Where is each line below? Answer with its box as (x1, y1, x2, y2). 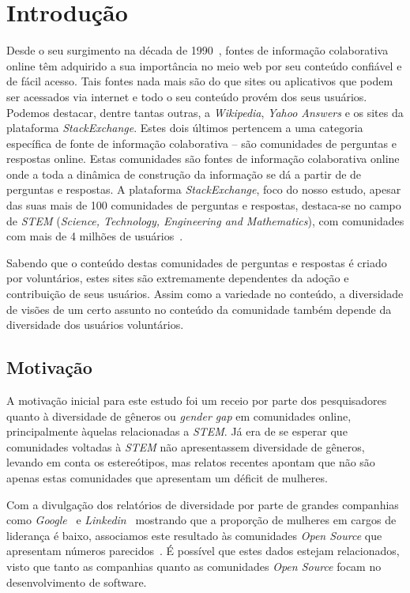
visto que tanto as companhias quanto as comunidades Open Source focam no (6, 557, 382, 574)
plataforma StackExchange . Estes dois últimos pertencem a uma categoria (6, 119, 363, 136)
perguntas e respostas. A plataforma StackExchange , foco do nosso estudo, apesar (6, 181, 401, 198)
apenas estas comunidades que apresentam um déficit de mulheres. (6, 469, 328, 485)
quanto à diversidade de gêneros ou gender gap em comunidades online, (6, 407, 352, 424)
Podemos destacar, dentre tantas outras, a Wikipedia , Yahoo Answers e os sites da (6, 104, 404, 120)
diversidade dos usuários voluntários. (6, 316, 184, 333)
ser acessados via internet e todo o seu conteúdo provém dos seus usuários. (6, 88, 367, 104)
